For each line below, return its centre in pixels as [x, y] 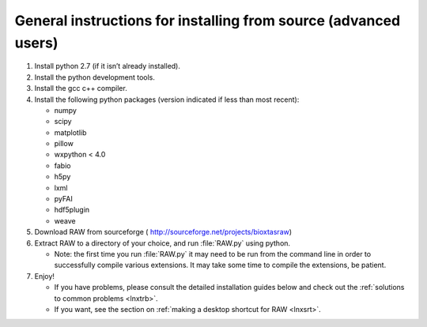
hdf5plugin [72, 210]
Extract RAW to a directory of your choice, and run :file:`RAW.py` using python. [162, 243]
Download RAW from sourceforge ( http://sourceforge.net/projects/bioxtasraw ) [163, 232]
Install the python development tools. [95, 77]
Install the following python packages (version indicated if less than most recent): [167, 100]
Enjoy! [45, 276]
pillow [64, 144]
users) [36, 43]
